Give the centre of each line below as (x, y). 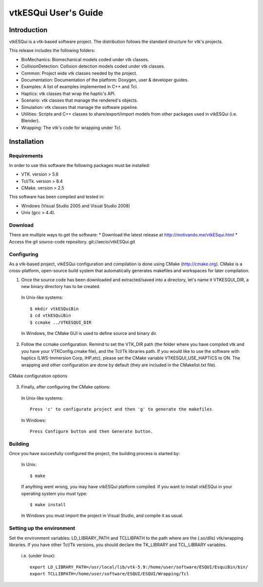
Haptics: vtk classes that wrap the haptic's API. (68, 93)
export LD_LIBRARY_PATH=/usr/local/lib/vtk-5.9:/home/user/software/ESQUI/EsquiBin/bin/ (139, 567)
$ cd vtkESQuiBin (50, 316)
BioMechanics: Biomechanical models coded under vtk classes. (85, 59)
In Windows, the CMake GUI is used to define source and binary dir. (89, 333)
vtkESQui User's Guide (56, 13)
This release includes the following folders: (52, 51)
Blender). (30, 121)
